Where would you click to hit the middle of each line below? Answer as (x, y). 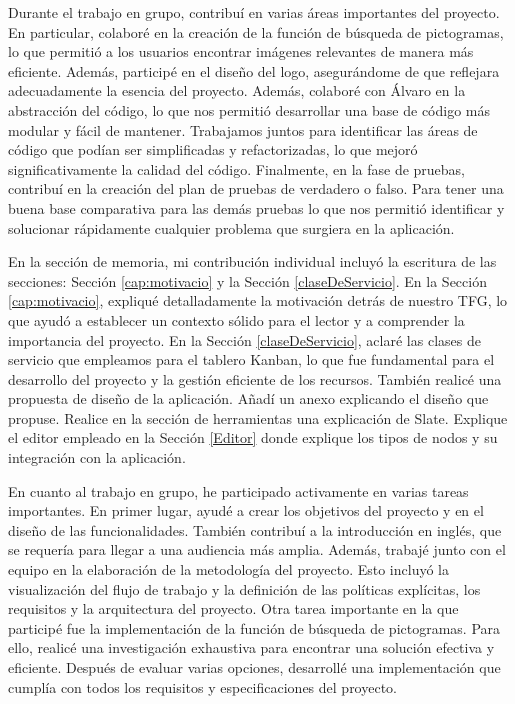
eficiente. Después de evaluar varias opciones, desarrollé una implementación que (254, 667)
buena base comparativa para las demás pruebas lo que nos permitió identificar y (256, 207)
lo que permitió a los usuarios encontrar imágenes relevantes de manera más (241, 51)
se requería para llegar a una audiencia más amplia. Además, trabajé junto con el (257, 549)
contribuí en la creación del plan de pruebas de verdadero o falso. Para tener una (256, 188)
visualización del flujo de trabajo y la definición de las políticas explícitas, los (244, 588)
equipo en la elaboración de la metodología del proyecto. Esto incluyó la (228, 569)
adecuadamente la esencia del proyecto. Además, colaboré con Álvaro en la (237, 90)
